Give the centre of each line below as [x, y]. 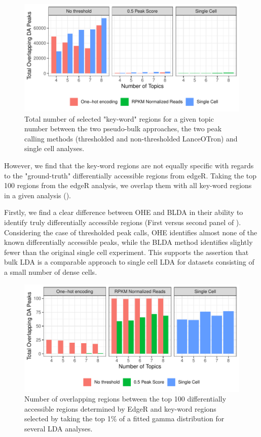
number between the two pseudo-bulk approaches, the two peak [123, 129]
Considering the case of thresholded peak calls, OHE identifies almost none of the [131, 232]
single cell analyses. [54, 148]
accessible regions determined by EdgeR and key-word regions [120, 408]
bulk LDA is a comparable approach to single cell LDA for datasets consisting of [129, 262]
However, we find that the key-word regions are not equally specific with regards [129, 165]
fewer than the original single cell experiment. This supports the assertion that [126, 252]
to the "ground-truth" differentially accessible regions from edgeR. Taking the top [130, 175]
